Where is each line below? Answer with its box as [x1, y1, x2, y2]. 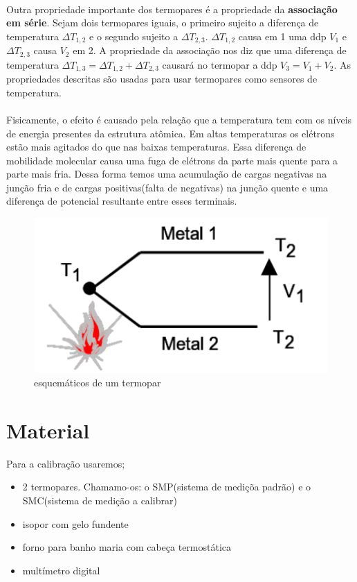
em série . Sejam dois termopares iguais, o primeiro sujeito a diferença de [6, 15, 319, 30]
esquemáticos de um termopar [34, 375, 161, 390]
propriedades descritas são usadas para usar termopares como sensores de [6, 71, 318, 86]
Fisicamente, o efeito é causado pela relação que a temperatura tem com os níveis [6, 112, 352, 126]
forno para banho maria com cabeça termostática [22, 540, 232, 554]
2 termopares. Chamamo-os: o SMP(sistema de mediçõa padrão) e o [22, 479, 311, 494]
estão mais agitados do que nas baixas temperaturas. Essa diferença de [6, 139, 306, 154]
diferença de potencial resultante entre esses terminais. [6, 194, 237, 208]
